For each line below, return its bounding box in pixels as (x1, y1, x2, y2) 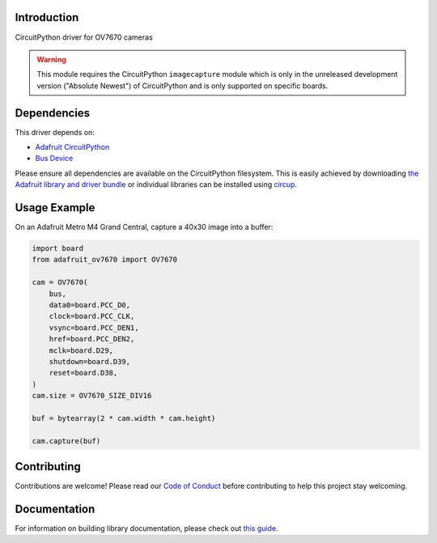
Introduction (15, 11, 79, 24)
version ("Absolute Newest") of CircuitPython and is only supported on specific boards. (36, 81, 329, 91)
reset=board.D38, (49, 368, 118, 378)
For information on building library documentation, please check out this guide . (15, 524, 278, 533)
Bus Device (35, 154, 74, 163)
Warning (36, 54, 66, 64)
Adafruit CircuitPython (35, 142, 110, 151)
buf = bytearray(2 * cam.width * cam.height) (32, 414, 216, 422)
